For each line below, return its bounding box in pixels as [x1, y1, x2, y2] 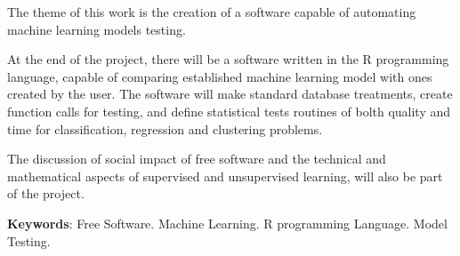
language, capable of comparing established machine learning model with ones [7, 67, 432, 85]
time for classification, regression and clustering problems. [7, 119, 323, 138]
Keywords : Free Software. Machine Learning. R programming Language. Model [7, 213, 448, 232]
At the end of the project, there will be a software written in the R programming [7, 50, 449, 68]
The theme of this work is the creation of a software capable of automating [7, 3, 416, 20]
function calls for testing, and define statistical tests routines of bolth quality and [7, 101, 451, 120]
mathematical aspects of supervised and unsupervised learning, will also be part [7, 166, 443, 185]
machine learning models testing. [7, 20, 186, 38]
